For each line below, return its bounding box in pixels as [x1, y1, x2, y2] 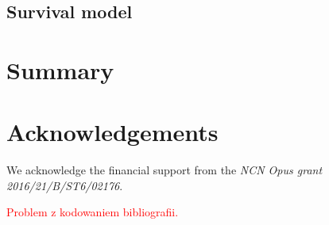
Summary [6, 53, 114, 86]
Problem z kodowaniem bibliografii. [6, 204, 179, 220]
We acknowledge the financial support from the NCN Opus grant [6, 162, 323, 178]
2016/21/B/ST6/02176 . [6, 177, 123, 193]
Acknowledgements [6, 116, 219, 148]
